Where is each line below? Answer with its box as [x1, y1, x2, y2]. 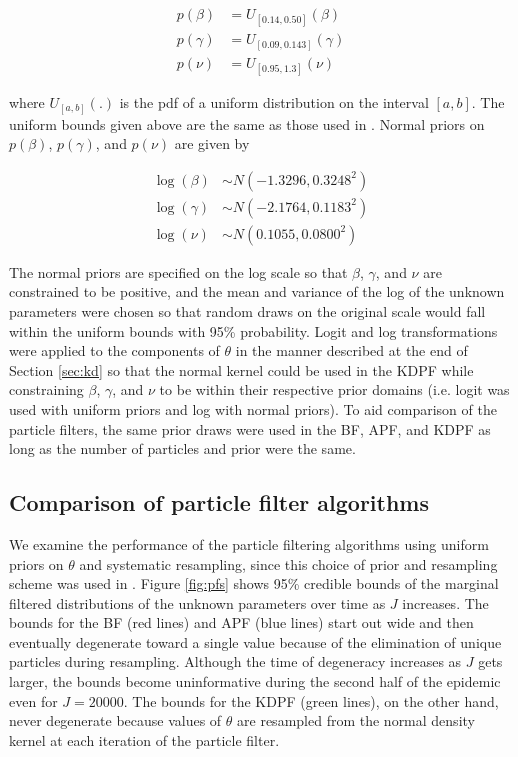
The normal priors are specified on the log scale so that [9, 261, 348, 282]
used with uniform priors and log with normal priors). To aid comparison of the [9, 398, 497, 419]
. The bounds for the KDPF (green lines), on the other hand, [123, 690, 499, 711]
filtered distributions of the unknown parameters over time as [9, 592, 386, 613]
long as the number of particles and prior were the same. [9, 438, 356, 459]
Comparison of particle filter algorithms [9, 487, 430, 518]
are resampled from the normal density [237, 710, 475, 731]
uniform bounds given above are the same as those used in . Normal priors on [9, 113, 485, 134]
